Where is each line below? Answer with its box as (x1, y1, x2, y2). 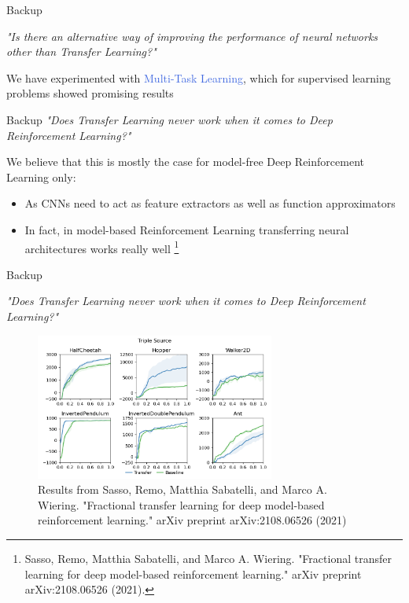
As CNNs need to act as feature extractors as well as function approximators (24, 195, 396, 211)
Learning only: (6, 168, 76, 185)
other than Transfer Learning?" (6, 43, 157, 60)
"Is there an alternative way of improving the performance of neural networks (6, 28, 378, 44)
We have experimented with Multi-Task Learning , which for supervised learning (6, 69, 391, 86)
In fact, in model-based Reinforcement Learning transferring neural (24, 221, 349, 237)
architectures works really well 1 (24, 237, 179, 256)
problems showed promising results (6, 85, 174, 101)
